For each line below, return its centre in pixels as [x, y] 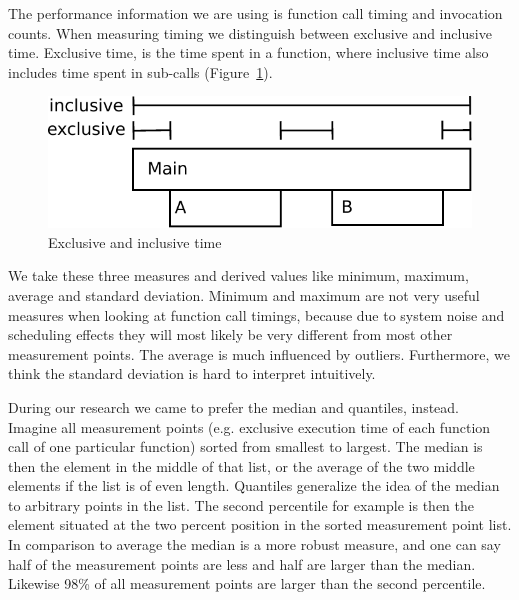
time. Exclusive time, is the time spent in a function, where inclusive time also [248, 52]
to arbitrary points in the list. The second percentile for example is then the [241, 504]
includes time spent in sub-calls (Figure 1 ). [140, 71]
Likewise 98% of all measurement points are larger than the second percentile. [247, 583]
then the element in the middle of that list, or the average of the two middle [241, 465]
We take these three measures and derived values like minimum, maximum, [238, 275]
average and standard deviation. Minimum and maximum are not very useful [244, 294]
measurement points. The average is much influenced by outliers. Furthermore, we [259, 353]
